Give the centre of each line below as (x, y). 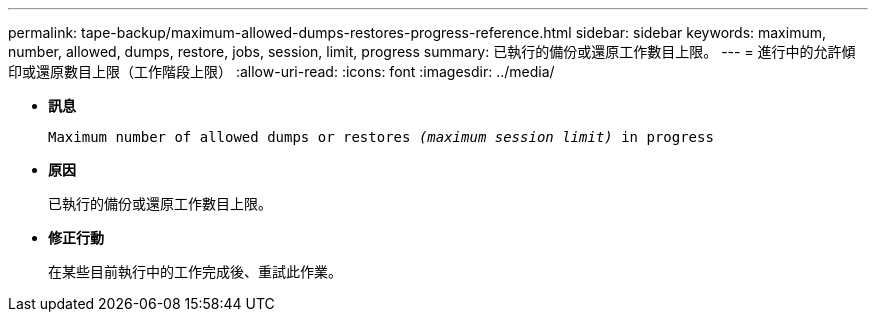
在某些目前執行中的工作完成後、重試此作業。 (195, 271)
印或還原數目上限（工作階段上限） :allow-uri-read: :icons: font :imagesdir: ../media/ (281, 71)
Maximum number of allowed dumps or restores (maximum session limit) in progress (381, 137)
